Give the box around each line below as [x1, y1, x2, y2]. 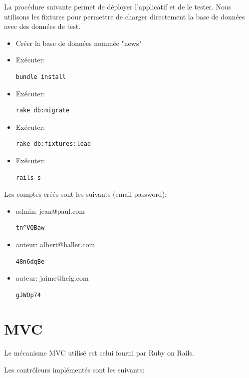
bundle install [15, 73, 66, 80]
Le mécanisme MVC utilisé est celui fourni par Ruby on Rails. [4, 348, 194, 358]
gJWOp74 [15, 291, 41, 299]
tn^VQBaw [15, 224, 45, 232]
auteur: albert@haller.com [15, 239, 95, 249]
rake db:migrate [15, 107, 70, 114]
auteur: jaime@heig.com [15, 273, 89, 283]
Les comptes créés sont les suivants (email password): [4, 189, 167, 199]
